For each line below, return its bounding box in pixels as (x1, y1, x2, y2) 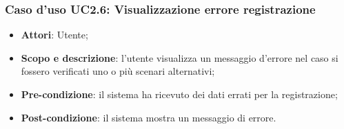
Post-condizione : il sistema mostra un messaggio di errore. (21, 110, 276, 124)
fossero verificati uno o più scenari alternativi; (21, 64, 215, 78)
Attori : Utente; (21, 27, 88, 42)
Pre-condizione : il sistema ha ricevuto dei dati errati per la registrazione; (21, 87, 338, 101)
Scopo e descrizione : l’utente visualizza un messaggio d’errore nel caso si (21, 50, 338, 64)
